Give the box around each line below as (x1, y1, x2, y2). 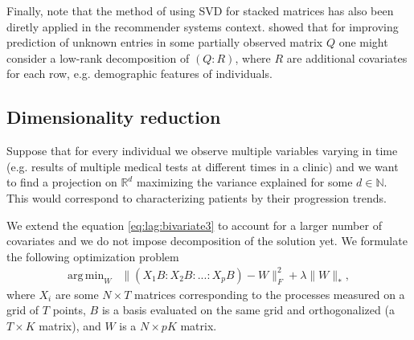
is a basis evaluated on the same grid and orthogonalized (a (101, 301, 395, 318)
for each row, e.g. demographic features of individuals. (6, 65, 273, 82)
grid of (6, 301, 39, 318)
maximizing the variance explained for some (136, 174, 353, 190)
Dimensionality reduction (6, 104, 221, 129)
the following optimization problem (6, 248, 179, 264)
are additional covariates (286, 49, 408, 66)
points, (52, 301, 86, 318)
